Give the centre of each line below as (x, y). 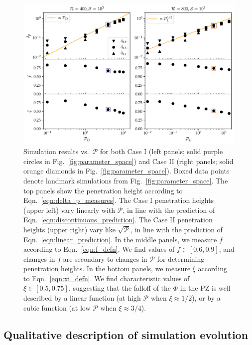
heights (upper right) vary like (69, 229)
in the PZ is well (205, 288)
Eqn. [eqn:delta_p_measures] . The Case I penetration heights (119, 200)
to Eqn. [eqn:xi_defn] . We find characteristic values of (107, 278)
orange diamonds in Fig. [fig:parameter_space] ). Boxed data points (126, 171)
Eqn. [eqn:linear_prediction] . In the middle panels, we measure (120, 239)
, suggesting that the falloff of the (120, 288)
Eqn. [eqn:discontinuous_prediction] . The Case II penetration (118, 220)
